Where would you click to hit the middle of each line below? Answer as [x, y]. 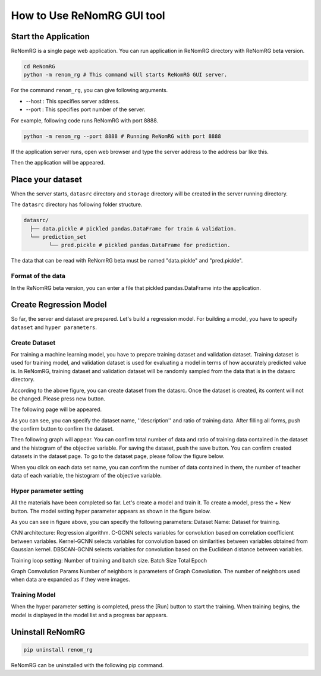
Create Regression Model [59, 305]
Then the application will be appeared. [58, 162]
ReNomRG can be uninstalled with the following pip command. [87, 665]
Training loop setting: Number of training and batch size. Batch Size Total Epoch [109, 560]
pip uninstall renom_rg [58, 650]
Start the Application [51, 37]
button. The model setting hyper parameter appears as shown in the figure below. [111, 511]
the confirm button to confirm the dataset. [62, 429]
